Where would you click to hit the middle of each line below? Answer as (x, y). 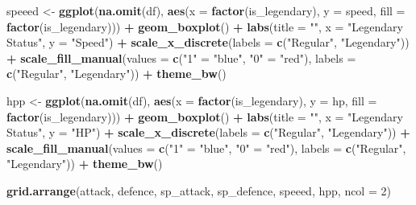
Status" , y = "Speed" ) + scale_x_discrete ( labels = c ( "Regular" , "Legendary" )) (208, 42)
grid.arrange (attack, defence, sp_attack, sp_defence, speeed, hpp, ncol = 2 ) (199, 190)
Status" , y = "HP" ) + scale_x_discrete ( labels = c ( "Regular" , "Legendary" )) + (208, 132)
